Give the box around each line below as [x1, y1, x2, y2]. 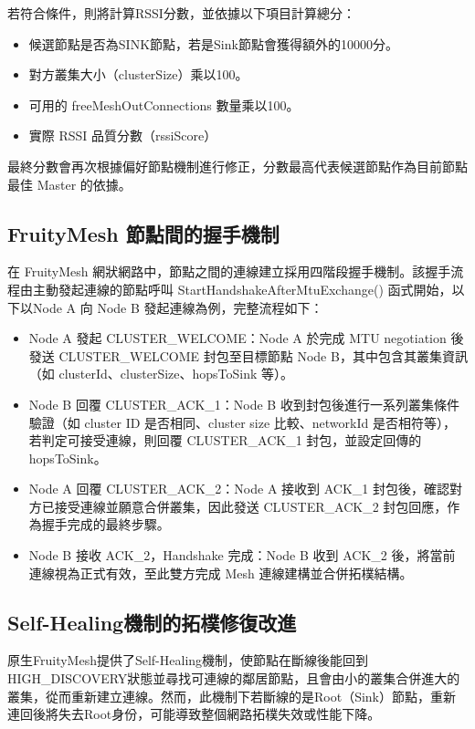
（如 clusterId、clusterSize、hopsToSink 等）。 [28, 364, 294, 383]
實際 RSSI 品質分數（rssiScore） [28, 126, 217, 145]
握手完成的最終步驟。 [41, 515, 170, 534]
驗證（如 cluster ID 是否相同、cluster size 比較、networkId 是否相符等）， [28, 412, 456, 432]
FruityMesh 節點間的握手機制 [7, 219, 280, 247]
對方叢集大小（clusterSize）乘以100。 [28, 65, 248, 84]
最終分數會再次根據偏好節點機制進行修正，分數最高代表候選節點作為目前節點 [7, 156, 468, 175]
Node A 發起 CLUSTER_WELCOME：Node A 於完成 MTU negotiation [28, 328, 447, 348]
